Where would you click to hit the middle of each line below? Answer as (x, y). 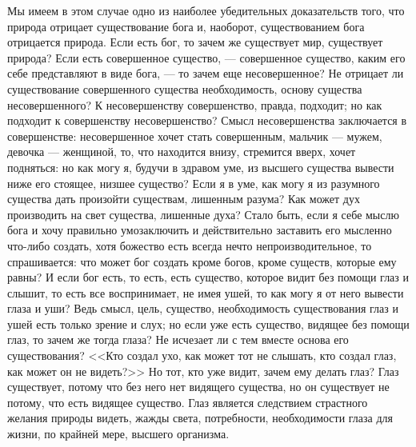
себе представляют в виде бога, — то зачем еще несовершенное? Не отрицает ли (206, 73)
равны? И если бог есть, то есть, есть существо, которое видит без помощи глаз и (208, 277)
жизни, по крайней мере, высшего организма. (118, 434)
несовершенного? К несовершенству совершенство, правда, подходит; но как (195, 104)
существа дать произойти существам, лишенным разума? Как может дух (184, 199)
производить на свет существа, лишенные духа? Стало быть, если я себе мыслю (203, 214)
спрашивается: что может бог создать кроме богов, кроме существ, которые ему (202, 261)
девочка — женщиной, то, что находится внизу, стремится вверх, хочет (182, 152)
